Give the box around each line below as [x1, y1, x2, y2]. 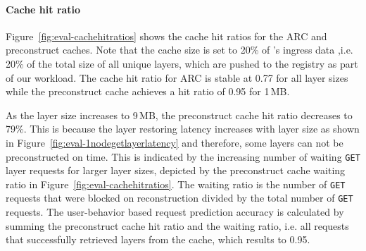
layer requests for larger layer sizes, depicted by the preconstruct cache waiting [6, 163, 346, 178]
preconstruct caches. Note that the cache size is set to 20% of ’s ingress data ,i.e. [6, 42, 353, 57]
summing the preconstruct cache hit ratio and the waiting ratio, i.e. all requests [6, 218, 349, 233]
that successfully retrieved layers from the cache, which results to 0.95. [6, 232, 310, 247]
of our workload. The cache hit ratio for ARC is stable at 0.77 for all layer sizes [6, 70, 348, 85]
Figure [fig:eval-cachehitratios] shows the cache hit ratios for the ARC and [6, 28, 327, 43]
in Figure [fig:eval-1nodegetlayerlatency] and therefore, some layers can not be [6, 135, 343, 149]
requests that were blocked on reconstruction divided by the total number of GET [6, 190, 353, 205]
